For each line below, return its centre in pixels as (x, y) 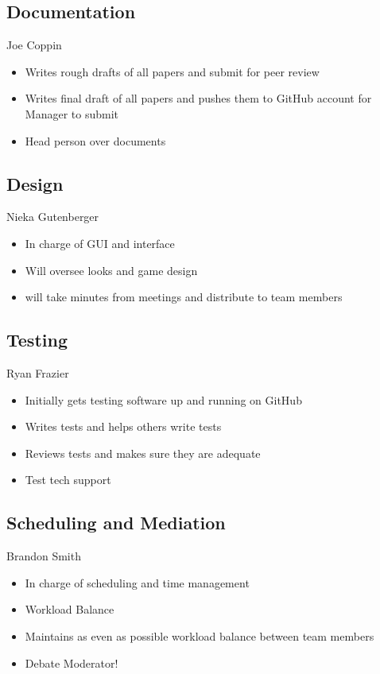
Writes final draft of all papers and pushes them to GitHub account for (198, 98)
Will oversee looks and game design (111, 270)
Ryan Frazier (38, 372)
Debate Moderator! (72, 662)
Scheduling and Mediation (116, 523)
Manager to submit (72, 113)
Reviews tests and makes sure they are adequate (143, 453)
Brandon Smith (44, 556)
